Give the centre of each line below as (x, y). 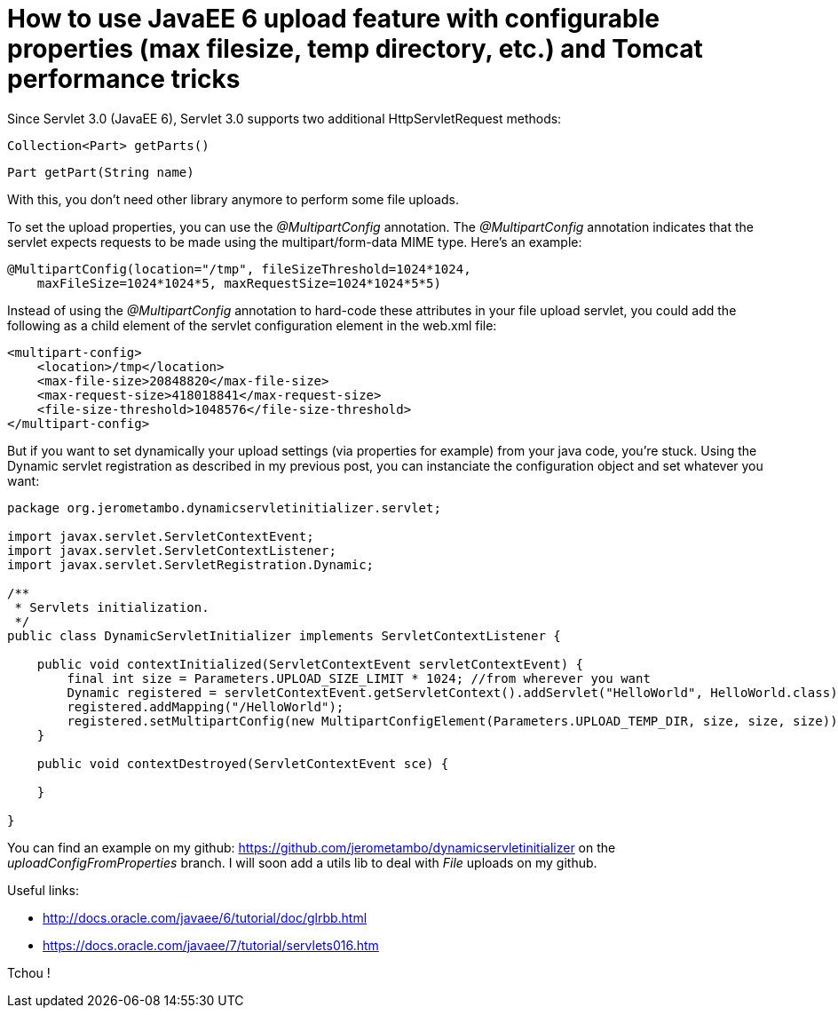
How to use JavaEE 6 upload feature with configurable (333, 19)
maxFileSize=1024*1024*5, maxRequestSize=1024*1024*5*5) (239, 283)
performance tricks (124, 79)
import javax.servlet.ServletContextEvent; (161, 536)
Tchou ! (29, 972)
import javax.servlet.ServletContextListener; (172, 550)
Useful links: (43, 890)
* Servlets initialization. (112, 607)
